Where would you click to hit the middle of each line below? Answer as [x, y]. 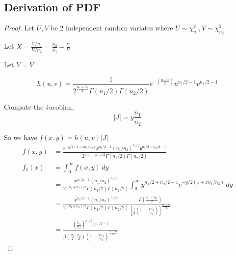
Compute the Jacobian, [39, 106]
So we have [21, 137]
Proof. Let [19, 28]
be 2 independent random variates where [112, 28]
